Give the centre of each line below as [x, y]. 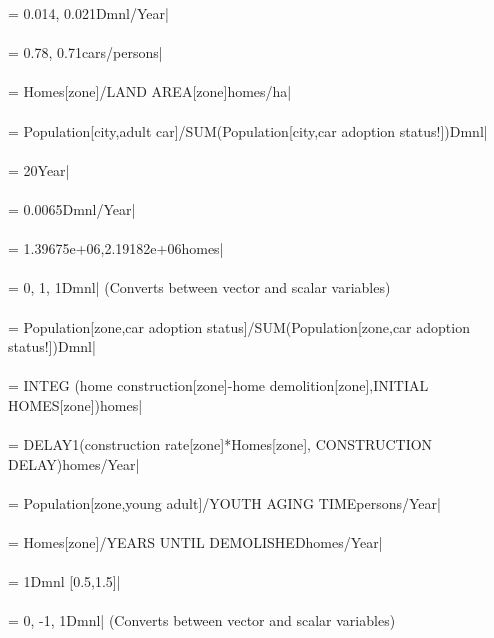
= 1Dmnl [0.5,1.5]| [64, 581]
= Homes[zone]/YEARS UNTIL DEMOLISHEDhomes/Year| [195, 542]
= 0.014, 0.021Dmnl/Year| [88, 13]
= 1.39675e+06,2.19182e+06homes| [116, 248]
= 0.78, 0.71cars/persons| [85, 52]
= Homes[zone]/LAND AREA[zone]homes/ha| [150, 91]
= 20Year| [39, 169]
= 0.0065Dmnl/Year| [72, 208]
